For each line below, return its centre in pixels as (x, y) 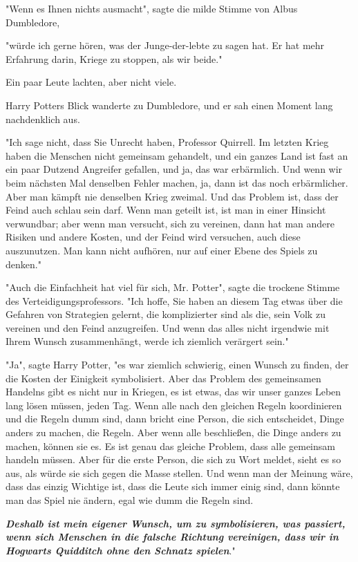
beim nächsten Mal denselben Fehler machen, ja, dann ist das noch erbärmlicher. (177, 182)
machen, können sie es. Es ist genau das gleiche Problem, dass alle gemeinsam (170, 446)
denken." (23, 264)
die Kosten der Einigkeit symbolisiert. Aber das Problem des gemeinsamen (163, 378)
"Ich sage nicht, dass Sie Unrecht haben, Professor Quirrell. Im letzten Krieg (167, 142)
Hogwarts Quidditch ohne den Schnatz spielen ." (121, 550)
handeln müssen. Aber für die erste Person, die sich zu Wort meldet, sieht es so (173, 459)
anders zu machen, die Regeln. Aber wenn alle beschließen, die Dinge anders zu (173, 432)
